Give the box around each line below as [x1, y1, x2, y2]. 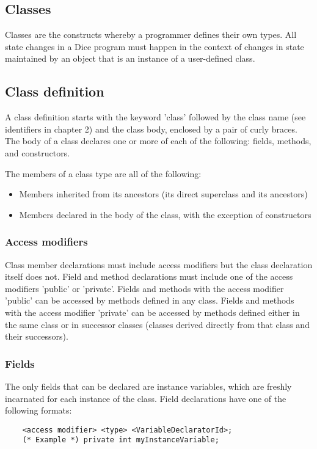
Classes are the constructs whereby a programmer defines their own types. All [5, 28, 297, 41]
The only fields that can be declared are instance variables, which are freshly [5, 379, 292, 392]
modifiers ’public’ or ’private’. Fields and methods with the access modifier [5, 282, 284, 294]
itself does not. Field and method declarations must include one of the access [5, 270, 293, 283]
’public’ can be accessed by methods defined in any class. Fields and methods [5, 294, 294, 307]
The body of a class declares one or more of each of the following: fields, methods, [5, 134, 312, 147]
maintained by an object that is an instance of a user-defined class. [5, 52, 255, 65]
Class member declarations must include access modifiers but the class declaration [5, 258, 313, 271]
